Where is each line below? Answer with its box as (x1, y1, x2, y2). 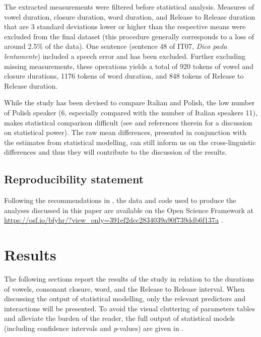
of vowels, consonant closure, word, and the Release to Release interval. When (4, 283, 245, 294)
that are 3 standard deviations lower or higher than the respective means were (4, 21, 246, 32)
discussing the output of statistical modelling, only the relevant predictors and (4, 293, 246, 304)
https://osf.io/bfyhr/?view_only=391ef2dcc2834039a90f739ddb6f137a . (4, 215, 223, 225)
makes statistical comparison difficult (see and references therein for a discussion (4, 117, 252, 127)
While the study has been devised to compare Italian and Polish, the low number (4, 97, 255, 108)
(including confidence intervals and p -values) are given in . (4, 322, 184, 333)
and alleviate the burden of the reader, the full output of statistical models (4, 313, 235, 323)
